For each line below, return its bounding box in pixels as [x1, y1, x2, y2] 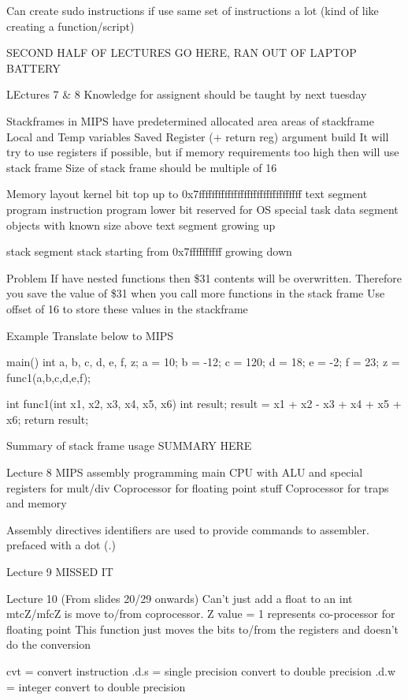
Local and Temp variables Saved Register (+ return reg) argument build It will [6, 128, 389, 144]
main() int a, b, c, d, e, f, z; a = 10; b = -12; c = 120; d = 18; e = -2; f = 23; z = [6, 354, 400, 370]
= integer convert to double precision [6, 678, 186, 694]
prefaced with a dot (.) [6, 537, 116, 553]
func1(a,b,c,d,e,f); [6, 369, 91, 385]
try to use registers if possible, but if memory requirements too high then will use [6, 144, 399, 160]
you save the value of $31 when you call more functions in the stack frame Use [6, 285, 385, 301]
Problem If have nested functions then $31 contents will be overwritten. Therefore [6, 269, 402, 286]
